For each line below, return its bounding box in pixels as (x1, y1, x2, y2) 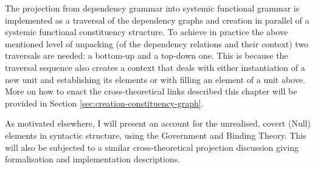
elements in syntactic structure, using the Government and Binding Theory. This (5, 128, 306, 141)
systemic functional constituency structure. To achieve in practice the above (5, 25, 288, 38)
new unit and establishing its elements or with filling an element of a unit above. (5, 73, 305, 85)
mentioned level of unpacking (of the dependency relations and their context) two (5, 37, 309, 50)
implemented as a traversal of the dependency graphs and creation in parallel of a (5, 13, 310, 26)
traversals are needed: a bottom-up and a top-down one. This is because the (5, 49, 288, 62)
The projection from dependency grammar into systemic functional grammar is (5, 2, 300, 14)
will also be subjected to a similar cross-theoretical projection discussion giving (5, 141, 299, 153)
